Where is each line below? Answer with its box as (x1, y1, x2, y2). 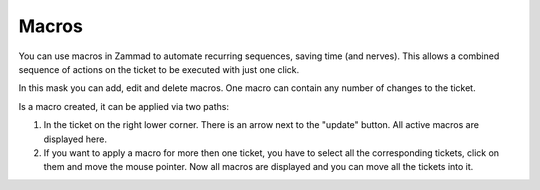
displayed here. (43, 133, 107, 145)
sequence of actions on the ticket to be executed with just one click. (18, 63, 300, 75)
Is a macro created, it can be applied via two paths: (18, 100, 230, 112)
